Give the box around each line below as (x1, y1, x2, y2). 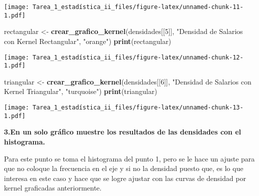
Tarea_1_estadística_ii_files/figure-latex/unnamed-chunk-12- (32, 53, 244, 61)
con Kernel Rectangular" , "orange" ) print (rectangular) (4, 35, 171, 46)
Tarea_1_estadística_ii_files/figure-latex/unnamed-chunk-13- (32, 104, 244, 111)
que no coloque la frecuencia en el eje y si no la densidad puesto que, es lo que (4, 163, 244, 173)
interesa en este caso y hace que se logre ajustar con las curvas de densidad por (4, 172, 246, 183)
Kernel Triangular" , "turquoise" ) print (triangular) (4, 86, 157, 96)
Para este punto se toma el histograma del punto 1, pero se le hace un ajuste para (4, 153, 255, 163)
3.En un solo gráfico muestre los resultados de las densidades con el (4, 126, 242, 137)
